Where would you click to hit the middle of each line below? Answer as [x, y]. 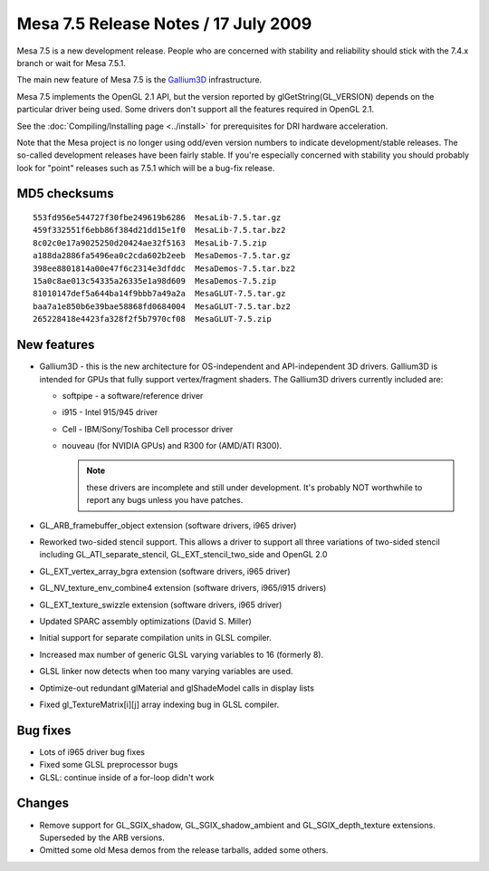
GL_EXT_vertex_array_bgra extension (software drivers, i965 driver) [165, 571]
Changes [43, 803]
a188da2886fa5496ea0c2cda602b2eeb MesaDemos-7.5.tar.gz [162, 256]
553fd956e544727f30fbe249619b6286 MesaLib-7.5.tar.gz [157, 218]
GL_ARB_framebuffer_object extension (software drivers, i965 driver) [168, 525]
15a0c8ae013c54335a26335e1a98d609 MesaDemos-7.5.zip [154, 281]
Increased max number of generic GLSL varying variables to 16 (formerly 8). [182, 654]
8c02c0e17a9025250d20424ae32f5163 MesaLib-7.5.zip [150, 243]
